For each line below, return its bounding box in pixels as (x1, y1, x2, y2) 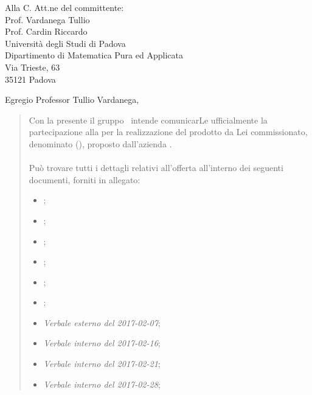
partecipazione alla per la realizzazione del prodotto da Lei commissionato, (29, 125, 308, 138)
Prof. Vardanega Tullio (5, 13, 90, 26)
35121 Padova (5, 72, 56, 85)
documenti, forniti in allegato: (29, 173, 140, 186)
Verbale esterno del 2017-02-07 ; (43, 316, 161, 329)
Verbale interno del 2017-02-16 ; (43, 337, 161, 349)
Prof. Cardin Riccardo (5, 25, 88, 38)
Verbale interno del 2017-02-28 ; (43, 377, 161, 390)
